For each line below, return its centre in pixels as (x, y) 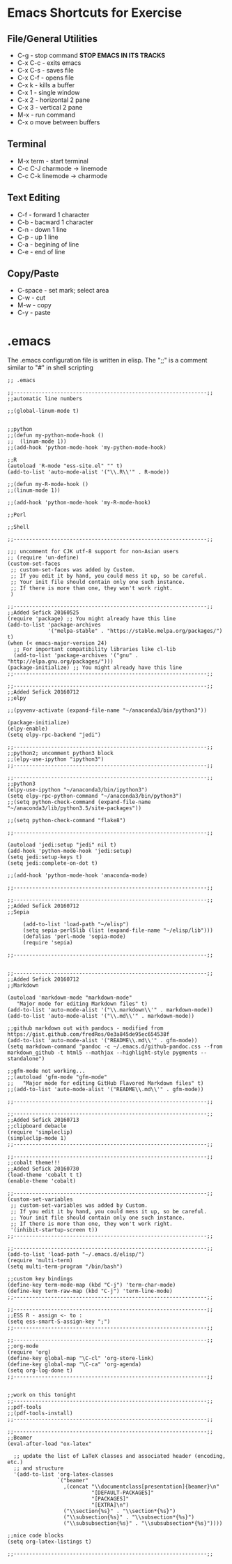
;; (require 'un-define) (43, 558)
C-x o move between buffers (59, 122)
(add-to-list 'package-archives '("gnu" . (76, 656)
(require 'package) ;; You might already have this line (92, 619)
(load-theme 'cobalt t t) (45, 1175)
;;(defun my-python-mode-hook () (56, 436)
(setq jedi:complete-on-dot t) (53, 863)
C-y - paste (34, 313)
